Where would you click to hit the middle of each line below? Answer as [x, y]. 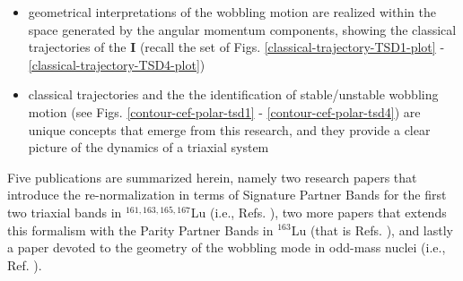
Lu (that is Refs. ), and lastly [372, 230]
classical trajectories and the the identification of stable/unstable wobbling [233, 94]
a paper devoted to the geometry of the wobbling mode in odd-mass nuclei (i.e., [227, 247]
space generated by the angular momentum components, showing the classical [242, 29]
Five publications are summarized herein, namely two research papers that [212, 177]
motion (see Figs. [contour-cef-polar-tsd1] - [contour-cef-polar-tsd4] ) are [224, 111]
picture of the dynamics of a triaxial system [149, 147]
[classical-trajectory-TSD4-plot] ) [117, 64]
